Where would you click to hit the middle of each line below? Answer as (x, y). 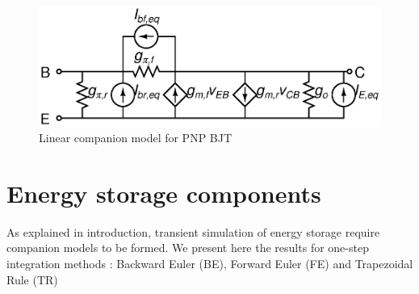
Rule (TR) (32, 279)
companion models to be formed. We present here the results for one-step (188, 248)
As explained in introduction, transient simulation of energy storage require (193, 231)
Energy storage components (164, 193)
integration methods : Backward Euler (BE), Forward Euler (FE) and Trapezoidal (210, 264)
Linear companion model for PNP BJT (136, 138)
